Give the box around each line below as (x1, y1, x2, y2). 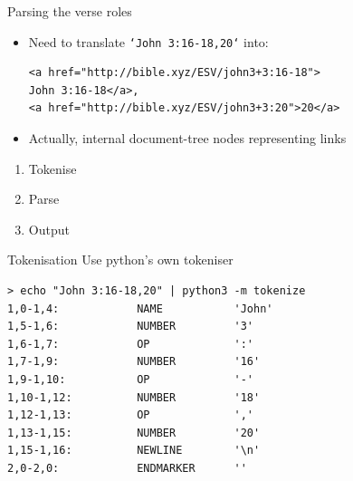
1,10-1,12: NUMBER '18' (7, 390, 261, 404)
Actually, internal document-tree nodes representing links (28, 129, 347, 148)
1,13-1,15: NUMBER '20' (7, 426, 261, 439)
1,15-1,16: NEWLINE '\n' (7, 444, 261, 457)
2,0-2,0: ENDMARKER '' (7, 461, 247, 475)
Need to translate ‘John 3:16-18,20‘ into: (28, 32, 269, 51)
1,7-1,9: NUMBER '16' (7, 355, 261, 369)
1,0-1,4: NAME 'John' (7, 302, 273, 315)
